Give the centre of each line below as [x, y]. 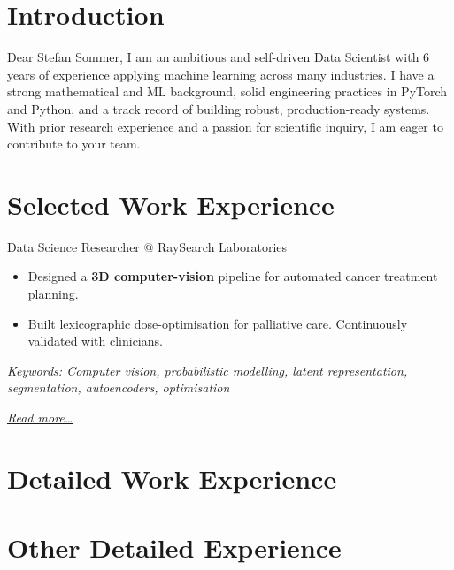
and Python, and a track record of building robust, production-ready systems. [219, 108]
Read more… [40, 417]
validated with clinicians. [95, 341]
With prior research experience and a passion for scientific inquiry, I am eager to [225, 126]
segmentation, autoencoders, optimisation [119, 388]
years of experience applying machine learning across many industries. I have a [221, 74]
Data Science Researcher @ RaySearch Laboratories [147, 246]
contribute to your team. [74, 144]
